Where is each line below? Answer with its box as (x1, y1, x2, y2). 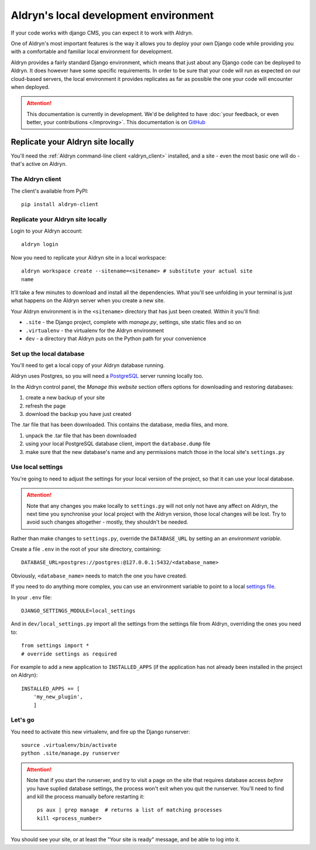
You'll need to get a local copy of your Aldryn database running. (11, 362, 165, 369)
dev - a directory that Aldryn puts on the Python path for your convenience (25, 334, 207, 342)
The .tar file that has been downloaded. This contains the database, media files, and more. (11, 421, 229, 428)
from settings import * (21, 642, 90, 649)
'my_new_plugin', (33, 694, 83, 700)
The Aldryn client (11, 175, 61, 183)
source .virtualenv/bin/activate (21, 742, 117, 749)
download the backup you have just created (25, 411, 132, 418)
